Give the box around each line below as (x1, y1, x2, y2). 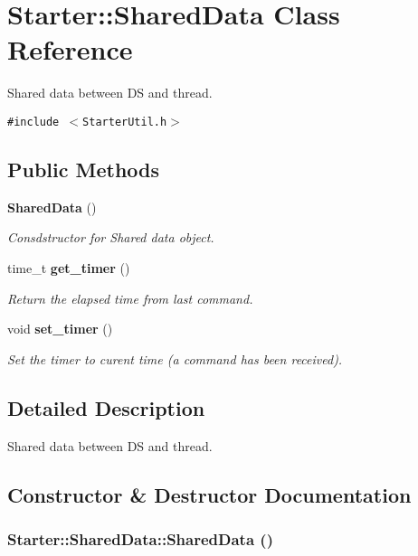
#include (7, 115, 60, 128)
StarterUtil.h (82, 115, 167, 128)
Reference (7, 31, 133, 68)
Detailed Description (7, 393, 205, 421)
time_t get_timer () (7, 258, 130, 277)
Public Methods (7, 155, 160, 183)
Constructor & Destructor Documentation (7, 480, 412, 508)
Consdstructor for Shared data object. (7, 228, 214, 247)
